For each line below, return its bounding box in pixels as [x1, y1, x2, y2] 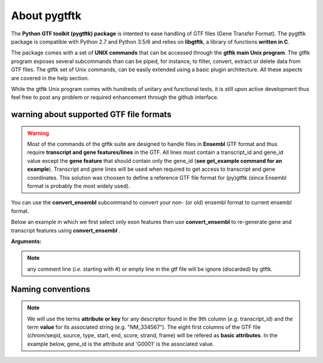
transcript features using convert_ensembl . [11, 226, 121, 234]
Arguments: [11, 237, 42, 245]
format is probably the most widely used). [27, 183, 130, 190]
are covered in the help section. [11, 74, 89, 81]
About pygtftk [11, 9, 82, 22]
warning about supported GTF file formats [11, 110, 172, 120]
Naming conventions [11, 284, 91, 294]
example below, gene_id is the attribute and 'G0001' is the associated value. [27, 340, 215, 347]
